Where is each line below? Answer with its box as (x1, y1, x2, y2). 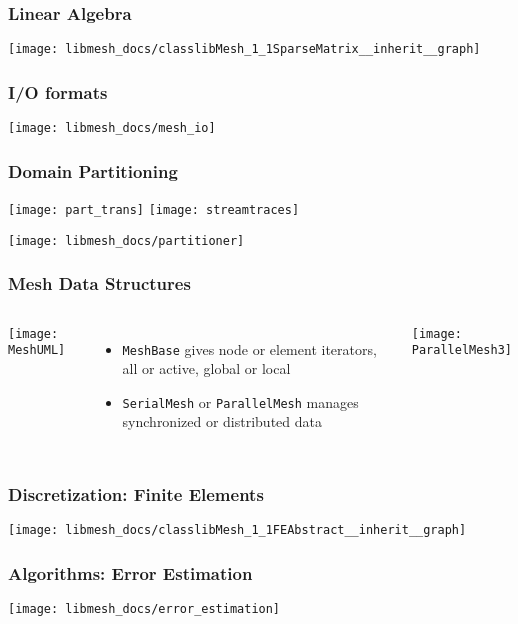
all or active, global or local (122, 358, 291, 379)
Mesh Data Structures (8, 271, 191, 296)
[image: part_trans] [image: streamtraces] (8, 202, 300, 217)
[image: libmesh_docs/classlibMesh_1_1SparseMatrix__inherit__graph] (8, 42, 481, 57)
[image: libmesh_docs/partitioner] (8, 233, 245, 248)
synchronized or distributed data (122, 411, 322, 432)
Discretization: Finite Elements (8, 481, 264, 506)
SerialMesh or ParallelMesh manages (122, 391, 359, 412)
